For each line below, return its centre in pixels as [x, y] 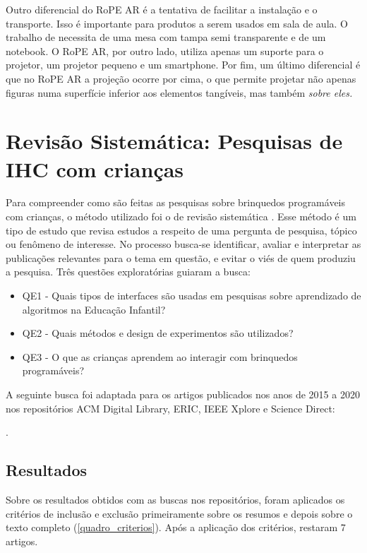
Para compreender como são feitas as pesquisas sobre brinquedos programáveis [176, 202]
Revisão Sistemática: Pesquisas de [174, 141]
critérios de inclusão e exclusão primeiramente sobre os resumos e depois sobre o [179, 513]
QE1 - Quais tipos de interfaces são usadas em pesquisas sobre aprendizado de [192, 296]
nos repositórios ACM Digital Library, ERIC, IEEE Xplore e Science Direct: [170, 408]
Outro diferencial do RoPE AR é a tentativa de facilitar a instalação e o [162, 9]
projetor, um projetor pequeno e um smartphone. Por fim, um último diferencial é [183, 65]
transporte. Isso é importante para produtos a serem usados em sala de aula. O [177, 23]
